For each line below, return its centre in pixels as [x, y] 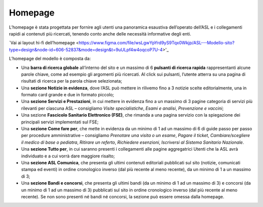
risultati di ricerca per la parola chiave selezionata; [72, 81]
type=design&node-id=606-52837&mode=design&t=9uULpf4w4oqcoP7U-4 [86, 50]
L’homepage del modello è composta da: [50, 59]
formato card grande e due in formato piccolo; [68, 95]
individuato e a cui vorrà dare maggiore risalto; [68, 156]
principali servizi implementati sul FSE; [60, 122]
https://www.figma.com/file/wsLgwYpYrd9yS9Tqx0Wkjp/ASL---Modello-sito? [157, 43]
